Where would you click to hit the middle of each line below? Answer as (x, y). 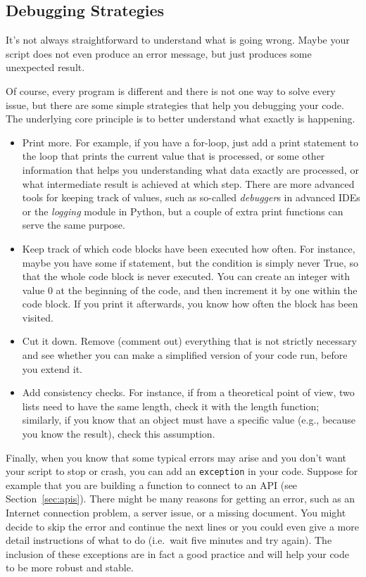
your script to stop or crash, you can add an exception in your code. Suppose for (182, 471)
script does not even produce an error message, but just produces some (159, 53)
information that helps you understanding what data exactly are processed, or (190, 169)
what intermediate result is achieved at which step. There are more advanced (188, 183)
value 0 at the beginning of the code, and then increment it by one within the (190, 290)
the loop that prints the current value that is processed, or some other (173, 156)
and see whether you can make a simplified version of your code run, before (185, 355)
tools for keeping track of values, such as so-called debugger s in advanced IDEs (191, 197)
